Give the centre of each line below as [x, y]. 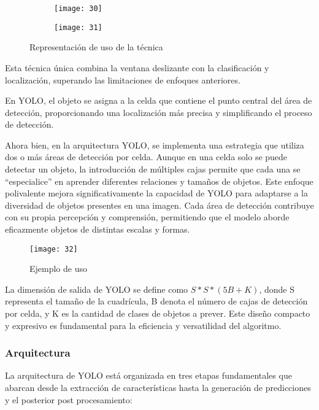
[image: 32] [54, 249]
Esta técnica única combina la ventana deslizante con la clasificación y [137, 67]
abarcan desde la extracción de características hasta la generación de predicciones [158, 388]
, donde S [277, 289]
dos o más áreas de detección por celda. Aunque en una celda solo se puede [146, 157]
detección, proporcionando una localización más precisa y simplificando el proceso [159, 112]
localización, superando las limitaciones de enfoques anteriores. [123, 79]
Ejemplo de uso [58, 269]
